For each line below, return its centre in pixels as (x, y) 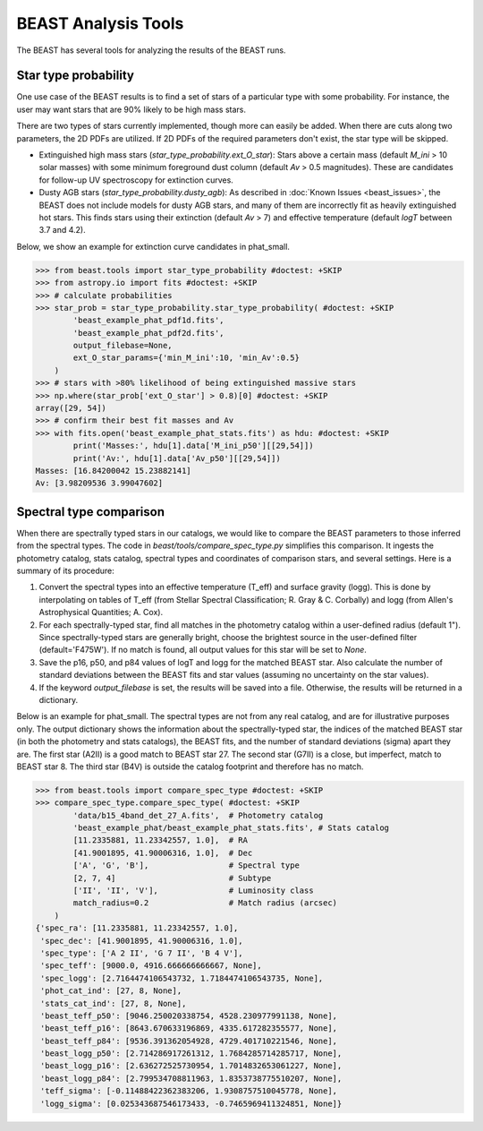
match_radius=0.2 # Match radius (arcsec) (205, 903)
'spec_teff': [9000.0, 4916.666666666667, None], (152, 966)
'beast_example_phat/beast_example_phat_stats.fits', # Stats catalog (231, 828)
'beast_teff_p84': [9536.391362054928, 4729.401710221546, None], (189, 1041)
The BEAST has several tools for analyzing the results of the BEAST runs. (151, 50)
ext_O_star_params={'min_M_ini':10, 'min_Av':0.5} (186, 358)
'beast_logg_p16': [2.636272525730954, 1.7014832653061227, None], (191, 1066)
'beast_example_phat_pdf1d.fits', (148, 321)
